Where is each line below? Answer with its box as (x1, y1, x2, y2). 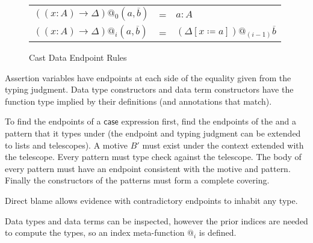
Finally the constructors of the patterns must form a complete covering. (5, 174, 270, 186)
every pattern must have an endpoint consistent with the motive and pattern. (5, 162, 291, 174)
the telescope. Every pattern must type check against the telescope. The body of (5, 150, 302, 163)
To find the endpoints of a (5, 115, 101, 128)
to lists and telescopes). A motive (5, 138, 128, 151)
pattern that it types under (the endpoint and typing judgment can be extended (5, 126, 301, 139)
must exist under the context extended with (142, 138, 304, 151)
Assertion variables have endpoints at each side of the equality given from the (5, 71, 291, 84)
